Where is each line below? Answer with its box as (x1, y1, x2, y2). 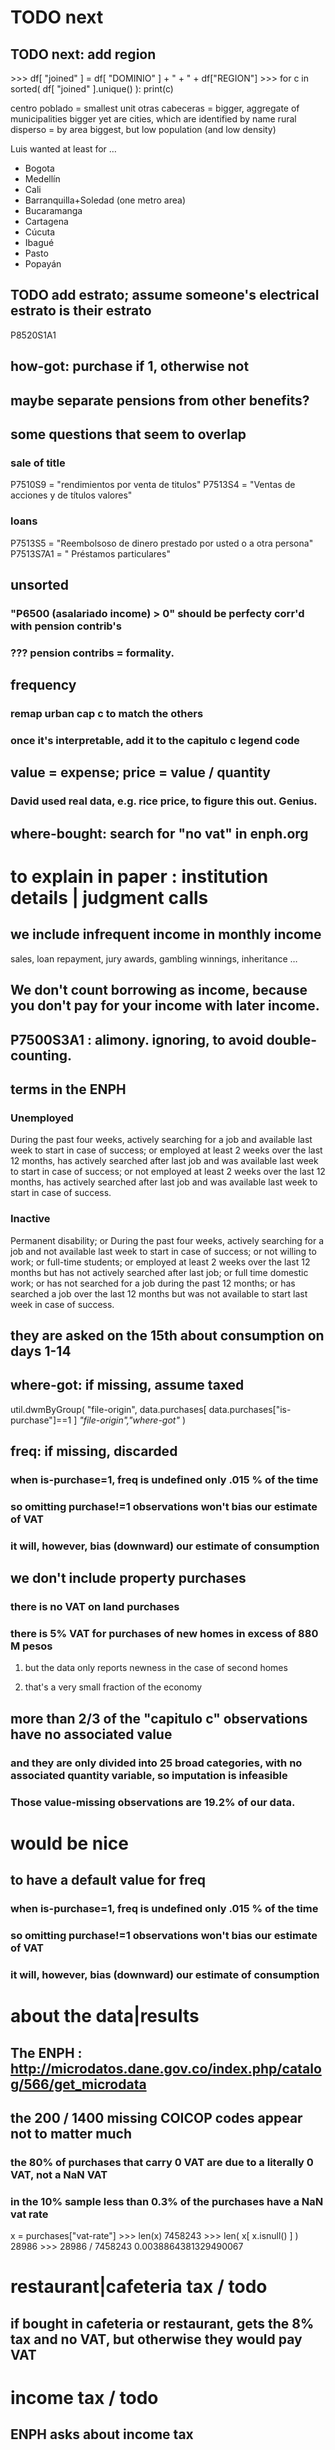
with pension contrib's (10, 619, 122, 633)
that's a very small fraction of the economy (24, 1681, 203, 1693)
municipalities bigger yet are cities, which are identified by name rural (10, 113, 297, 125)
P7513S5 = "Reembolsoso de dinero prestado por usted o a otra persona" (10, 537, 314, 549)
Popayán (24, 258, 62, 270)
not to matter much (10, 2126, 132, 2143)
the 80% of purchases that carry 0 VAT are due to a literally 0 (10, 2155, 314, 2169)
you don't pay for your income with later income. (10, 997, 320, 1015)
